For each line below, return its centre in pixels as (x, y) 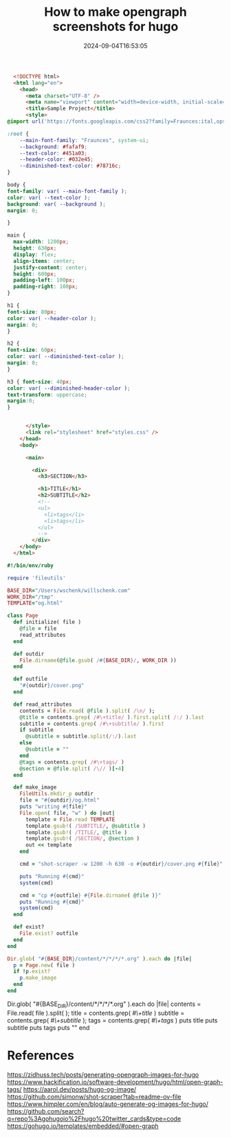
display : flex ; (35, 255)
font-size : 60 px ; (32, 350)
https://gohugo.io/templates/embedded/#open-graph (83, 1126)
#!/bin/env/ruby (30, 565)
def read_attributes (43, 704)
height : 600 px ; (35, 274)
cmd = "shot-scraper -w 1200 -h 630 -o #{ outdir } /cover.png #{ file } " (121, 864)
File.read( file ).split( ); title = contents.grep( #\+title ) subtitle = (96, 1013)
